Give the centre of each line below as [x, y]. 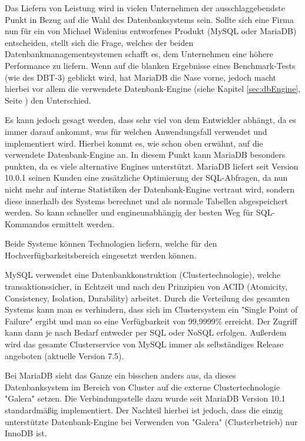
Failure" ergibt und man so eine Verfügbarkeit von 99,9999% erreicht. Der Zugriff [151, 321]
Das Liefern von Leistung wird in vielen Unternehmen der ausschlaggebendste [145, 8]
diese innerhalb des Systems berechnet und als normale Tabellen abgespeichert [146, 200]
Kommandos [27, 223]
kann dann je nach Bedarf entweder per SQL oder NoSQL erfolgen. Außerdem [146, 332]
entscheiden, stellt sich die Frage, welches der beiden [99, 42]
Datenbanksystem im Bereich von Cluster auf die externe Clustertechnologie [142, 387]
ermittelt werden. [83, 223]
